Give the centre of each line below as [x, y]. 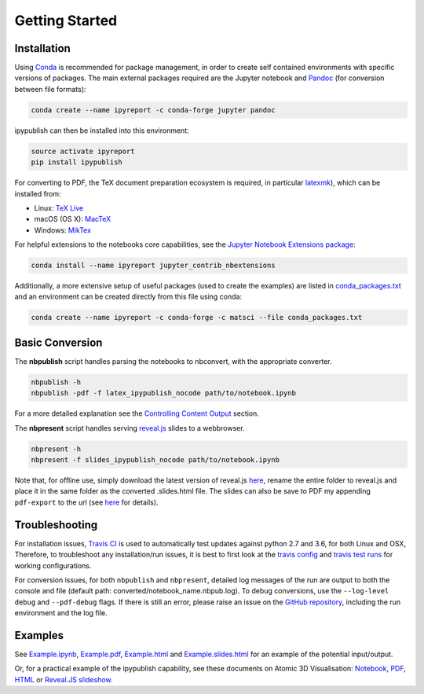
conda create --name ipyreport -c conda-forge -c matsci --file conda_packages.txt [197, 318]
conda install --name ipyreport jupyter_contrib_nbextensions [153, 266]
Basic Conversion [58, 342]
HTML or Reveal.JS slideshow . [64, 679]
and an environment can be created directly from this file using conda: [128, 297]
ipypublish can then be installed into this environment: [102, 130]
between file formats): [50, 89]
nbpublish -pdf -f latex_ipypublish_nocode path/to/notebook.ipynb [164, 393]
